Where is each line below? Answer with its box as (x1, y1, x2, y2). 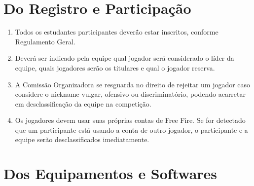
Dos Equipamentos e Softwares (3, 163, 218, 184)
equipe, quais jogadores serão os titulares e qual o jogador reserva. (15, 62, 215, 73)
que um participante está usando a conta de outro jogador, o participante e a (15, 124, 248, 135)
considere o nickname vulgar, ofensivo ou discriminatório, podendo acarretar (15, 89, 246, 99)
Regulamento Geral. (15, 36, 75, 46)
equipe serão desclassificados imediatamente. (15, 134, 149, 145)
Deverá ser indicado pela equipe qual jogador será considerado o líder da (15, 53, 234, 63)
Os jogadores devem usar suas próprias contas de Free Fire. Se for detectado (15, 115, 246, 125)
